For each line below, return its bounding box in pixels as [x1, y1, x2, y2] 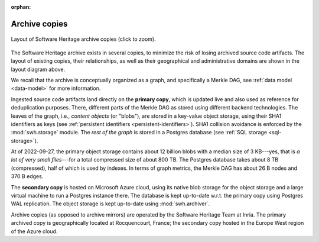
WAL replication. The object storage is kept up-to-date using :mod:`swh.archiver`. [11, 200, 210, 207]
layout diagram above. [11, 66, 65, 73]
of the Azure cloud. [11, 228, 58, 235]
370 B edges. [11, 173, 44, 180]
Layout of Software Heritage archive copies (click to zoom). [11, 36, 156, 43]
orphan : [11, 4, 31, 10]
